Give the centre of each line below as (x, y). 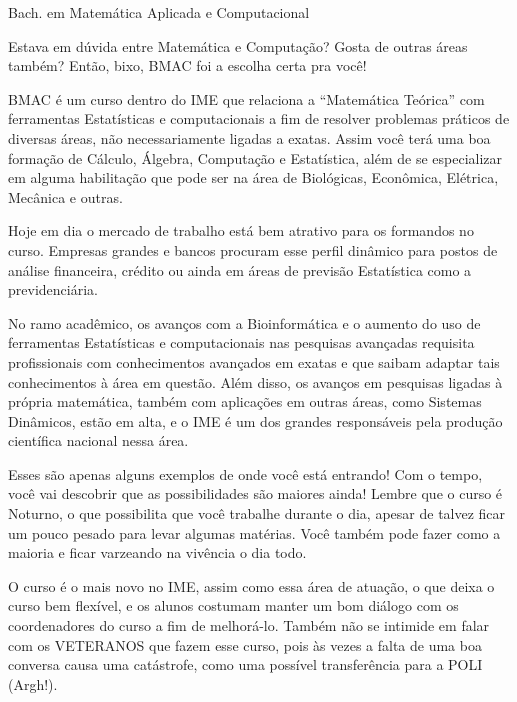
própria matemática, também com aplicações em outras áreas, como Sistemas (245, 401)
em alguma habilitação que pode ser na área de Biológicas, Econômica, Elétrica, (253, 177)
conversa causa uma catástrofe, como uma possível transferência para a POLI (245, 664)
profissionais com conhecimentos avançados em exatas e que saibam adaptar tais (254, 361)
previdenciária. (53, 289)
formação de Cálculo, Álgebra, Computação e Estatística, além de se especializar (255, 157)
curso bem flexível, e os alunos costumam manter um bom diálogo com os (233, 605)
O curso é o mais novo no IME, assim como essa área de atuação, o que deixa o (251, 585)
